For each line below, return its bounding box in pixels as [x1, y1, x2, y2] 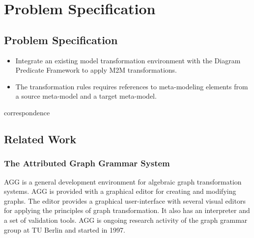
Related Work [4, 131, 77, 146]
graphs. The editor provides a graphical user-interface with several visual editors [4, 195, 246, 206]
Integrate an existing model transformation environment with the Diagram [15, 55, 241, 65]
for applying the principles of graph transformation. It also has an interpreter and [4, 205, 250, 215]
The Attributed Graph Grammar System [4, 157, 170, 169]
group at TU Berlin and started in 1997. [4, 224, 125, 235]
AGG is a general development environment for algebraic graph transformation [4, 176, 242, 186]
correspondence [4, 107, 50, 117]
